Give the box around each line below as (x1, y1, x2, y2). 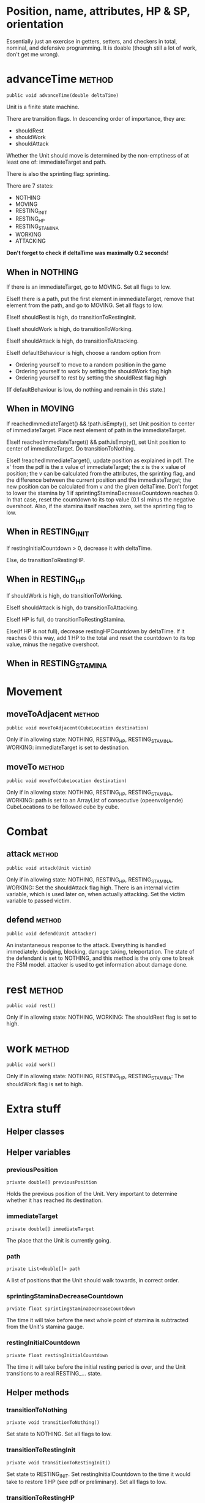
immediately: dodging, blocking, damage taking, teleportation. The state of (6, 948, 195, 956)
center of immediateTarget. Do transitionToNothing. (6, 444, 136, 452)
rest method (6, 983, 64, 997)
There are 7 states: (6, 182, 54, 189)
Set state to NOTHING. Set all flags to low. (6, 1430, 112, 1438)
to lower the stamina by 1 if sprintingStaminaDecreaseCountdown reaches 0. (6, 489, 199, 497)
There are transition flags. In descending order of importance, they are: (6, 115, 186, 122)
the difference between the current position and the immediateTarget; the (6, 476, 192, 484)
